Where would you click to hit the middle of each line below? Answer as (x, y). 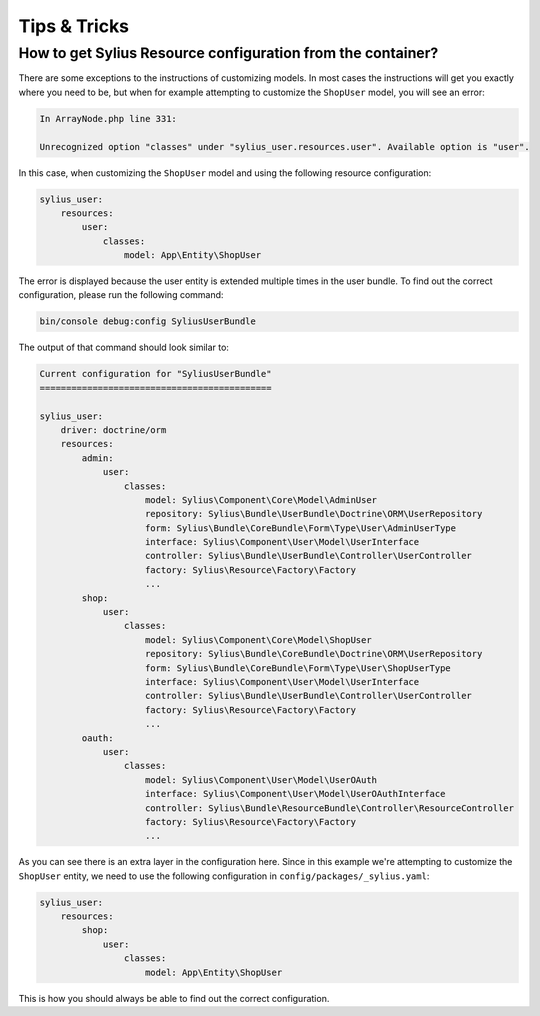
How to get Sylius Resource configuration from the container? (228, 53)
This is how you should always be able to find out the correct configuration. (174, 998)
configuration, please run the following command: (121, 295)
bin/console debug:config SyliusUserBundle (148, 321)
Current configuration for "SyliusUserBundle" (155, 374)
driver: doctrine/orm (113, 429)
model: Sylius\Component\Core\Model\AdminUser (261, 499)
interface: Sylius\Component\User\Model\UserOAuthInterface (295, 794)
